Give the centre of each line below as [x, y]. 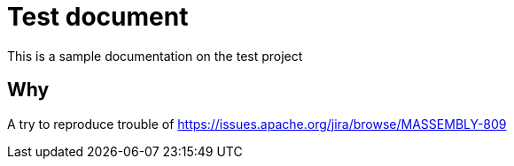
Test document [98, 17]
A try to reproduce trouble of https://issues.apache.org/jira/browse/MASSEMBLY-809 [257, 124]
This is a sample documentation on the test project [155, 56]
